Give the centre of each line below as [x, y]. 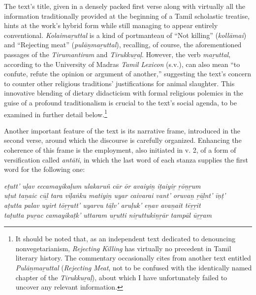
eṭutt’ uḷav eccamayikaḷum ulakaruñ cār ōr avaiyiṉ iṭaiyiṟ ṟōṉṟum [102, 185]
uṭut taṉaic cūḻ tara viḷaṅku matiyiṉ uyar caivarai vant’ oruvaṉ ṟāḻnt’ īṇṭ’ [115, 195]
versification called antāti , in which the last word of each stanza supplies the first [126, 159]
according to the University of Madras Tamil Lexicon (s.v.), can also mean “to [122, 64]
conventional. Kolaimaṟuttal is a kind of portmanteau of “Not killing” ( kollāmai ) [125, 35]
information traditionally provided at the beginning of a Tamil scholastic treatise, [127, 16]
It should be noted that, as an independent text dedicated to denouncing [126, 239]
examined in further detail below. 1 [56, 113]
